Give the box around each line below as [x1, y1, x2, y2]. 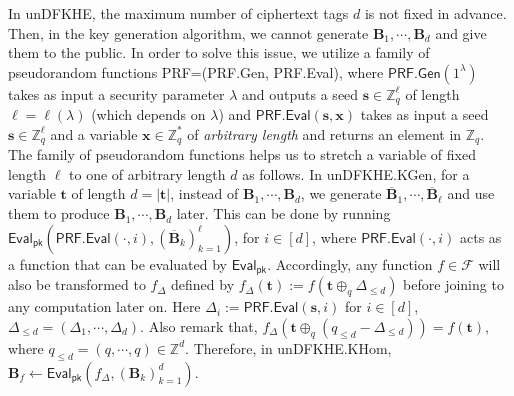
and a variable [50, 123, 138, 144]
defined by [171, 274, 235, 295]
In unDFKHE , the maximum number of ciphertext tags [8, 3, 349, 23]
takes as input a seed [360, 104, 489, 125]
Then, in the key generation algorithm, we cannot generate [8, 22, 369, 43]
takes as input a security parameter [8, 83, 225, 104]
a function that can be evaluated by [8, 253, 227, 274]
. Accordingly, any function [267, 253, 433, 274]
